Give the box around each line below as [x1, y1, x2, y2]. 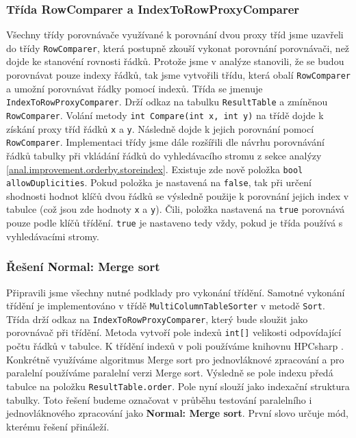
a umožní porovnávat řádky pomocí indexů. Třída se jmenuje [6, 81, 263, 95]
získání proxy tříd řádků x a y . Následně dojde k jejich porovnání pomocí [6, 121, 314, 136]
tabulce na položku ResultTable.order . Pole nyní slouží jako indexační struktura [6, 378, 350, 393]
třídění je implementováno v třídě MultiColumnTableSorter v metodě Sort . [6, 298, 325, 313]
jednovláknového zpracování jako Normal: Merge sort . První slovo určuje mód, [6, 406, 348, 420]
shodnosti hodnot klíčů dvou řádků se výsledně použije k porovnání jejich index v [6, 188, 349, 203]
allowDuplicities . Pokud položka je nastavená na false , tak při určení [6, 175, 311, 190]
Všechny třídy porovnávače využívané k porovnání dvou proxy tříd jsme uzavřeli [6, 27, 344, 42]
